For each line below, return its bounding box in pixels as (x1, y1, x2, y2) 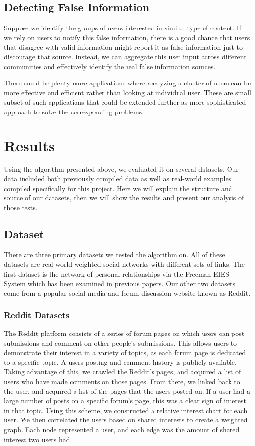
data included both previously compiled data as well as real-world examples (4, 173, 231, 184)
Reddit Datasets (4, 308, 70, 321)
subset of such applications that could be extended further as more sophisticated (4, 97, 246, 107)
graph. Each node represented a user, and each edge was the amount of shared (4, 424, 240, 434)
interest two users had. (4, 434, 72, 444)
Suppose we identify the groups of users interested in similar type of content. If (4, 23, 242, 33)
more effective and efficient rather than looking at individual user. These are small (4, 87, 252, 97)
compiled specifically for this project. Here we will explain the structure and (4, 183, 232, 193)
